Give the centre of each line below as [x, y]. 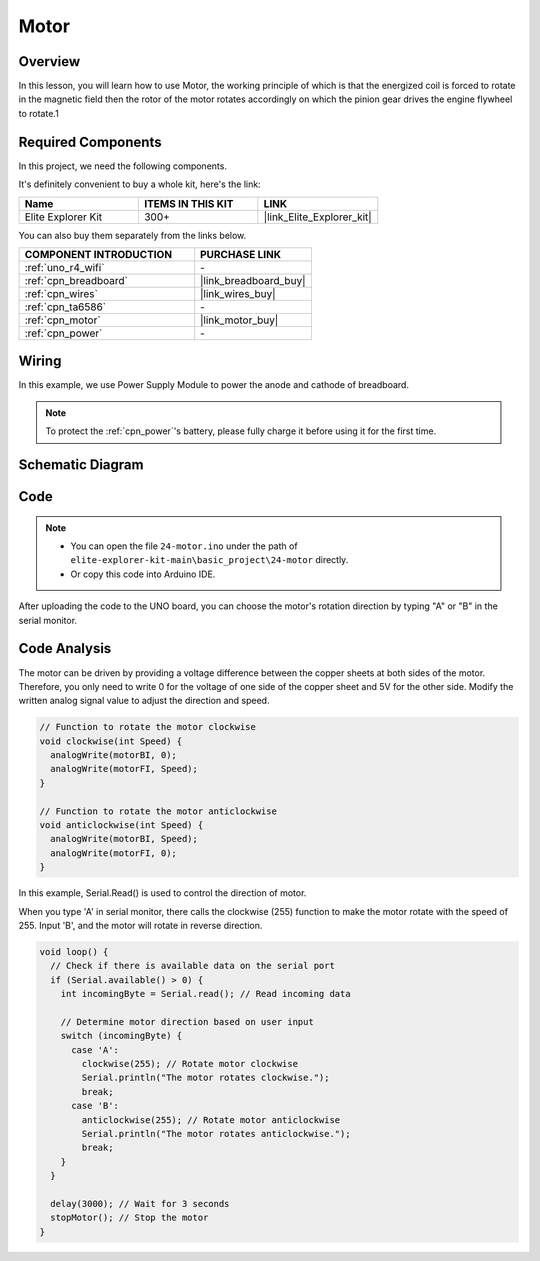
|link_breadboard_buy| [253, 280]
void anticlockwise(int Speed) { [121, 825]
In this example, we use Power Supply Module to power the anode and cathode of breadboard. [214, 385]
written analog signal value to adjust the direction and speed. [144, 701]
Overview [49, 61]
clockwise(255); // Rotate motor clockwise [190, 1064]
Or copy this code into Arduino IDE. [143, 574]
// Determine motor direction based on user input [187, 1021]
